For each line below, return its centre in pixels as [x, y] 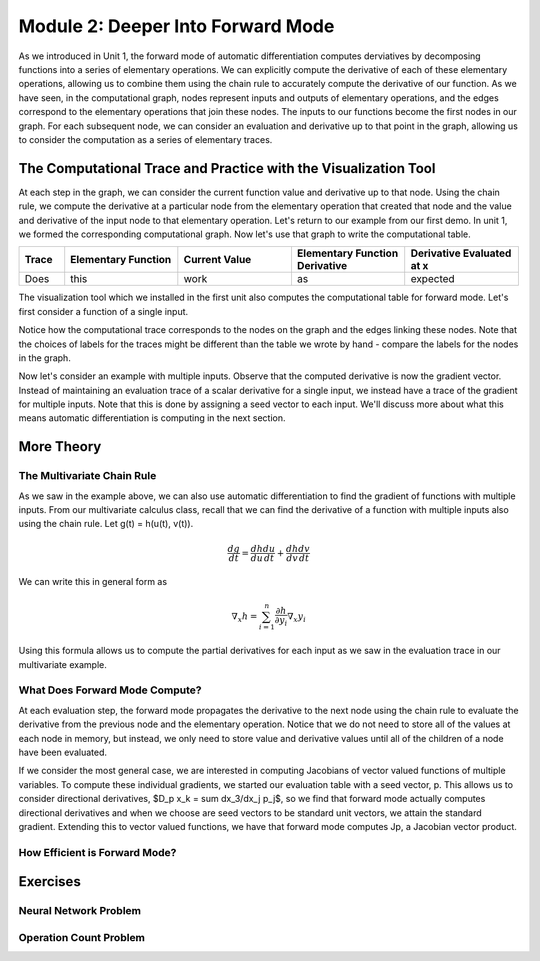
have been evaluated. [63, 752]
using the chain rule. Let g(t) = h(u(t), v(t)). [106, 524]
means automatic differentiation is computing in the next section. [152, 418]
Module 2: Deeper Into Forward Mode [176, 26]
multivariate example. [62, 664]
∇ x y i [296, 617]
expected [432, 279]
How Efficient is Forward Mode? [97, 852]
